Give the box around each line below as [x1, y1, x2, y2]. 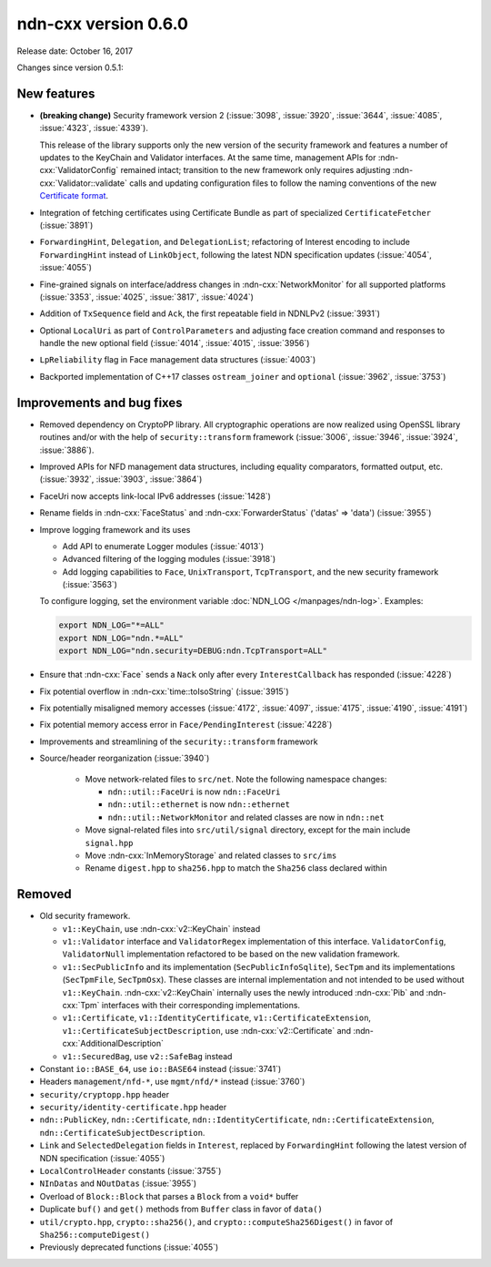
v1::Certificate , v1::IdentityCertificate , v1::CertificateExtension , [62, 1012, 372, 1024]
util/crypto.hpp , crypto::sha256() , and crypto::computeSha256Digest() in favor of [39, 1216, 394, 1227]
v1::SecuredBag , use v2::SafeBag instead [62, 1050, 233, 1061]
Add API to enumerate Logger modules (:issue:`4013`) [62, 540, 265, 551]
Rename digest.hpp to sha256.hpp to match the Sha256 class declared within [85, 863, 387, 874]
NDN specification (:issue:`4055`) [39, 1152, 165, 1163]
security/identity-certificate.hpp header [39, 1102, 227, 1113]
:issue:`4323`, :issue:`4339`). [39, 123, 149, 134]
